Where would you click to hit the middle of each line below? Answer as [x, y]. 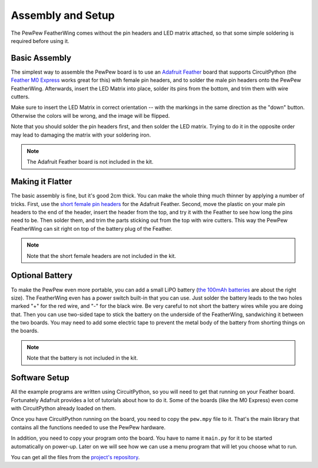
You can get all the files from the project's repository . [75, 457]
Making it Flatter [42, 182]
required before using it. [40, 41]
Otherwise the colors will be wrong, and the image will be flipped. [90, 115]
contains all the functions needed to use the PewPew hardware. [88, 427]
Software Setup [40, 378]
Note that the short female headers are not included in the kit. [102, 255]
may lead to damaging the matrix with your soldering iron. [81, 135]
